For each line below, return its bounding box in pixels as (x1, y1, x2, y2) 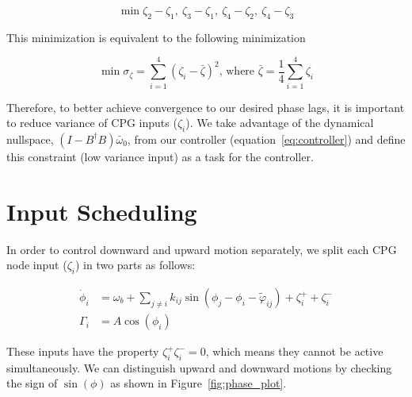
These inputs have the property (6, 343, 159, 360)
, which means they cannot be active (205, 343, 383, 360)
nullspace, (6, 130, 54, 147)
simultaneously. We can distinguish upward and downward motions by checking (6, 359, 392, 376)
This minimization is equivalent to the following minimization (6, 29, 306, 45)
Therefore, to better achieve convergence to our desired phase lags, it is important (6, 98, 405, 115)
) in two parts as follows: (74, 256, 196, 273)
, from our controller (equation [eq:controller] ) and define (127, 130, 406, 147)
